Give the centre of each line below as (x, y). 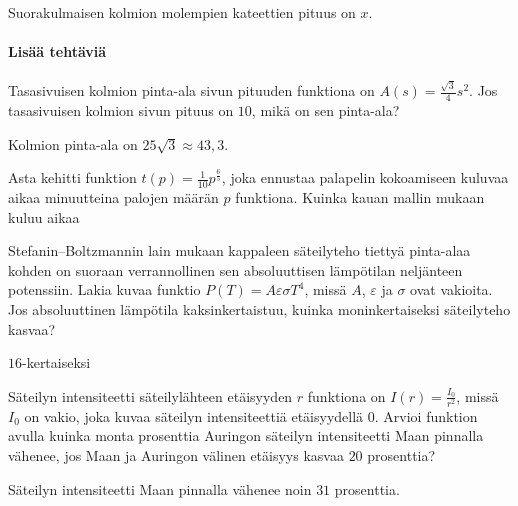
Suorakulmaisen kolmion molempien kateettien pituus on (182, 12)
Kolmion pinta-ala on (73, 143)
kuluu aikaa (44, 216)
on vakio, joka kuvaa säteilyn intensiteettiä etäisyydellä (194, 415)
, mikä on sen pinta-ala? (325, 109)
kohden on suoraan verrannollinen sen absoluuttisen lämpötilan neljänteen (235, 269)
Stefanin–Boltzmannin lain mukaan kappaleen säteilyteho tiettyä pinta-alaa (239, 250)
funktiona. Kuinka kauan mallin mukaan (360, 196)
